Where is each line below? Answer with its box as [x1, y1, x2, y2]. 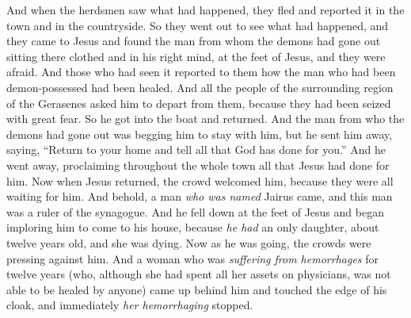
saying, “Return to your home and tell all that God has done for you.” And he [6, 141, 386, 158]
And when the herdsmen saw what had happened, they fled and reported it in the [6, 2, 405, 17]
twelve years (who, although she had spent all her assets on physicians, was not [6, 266, 391, 282]
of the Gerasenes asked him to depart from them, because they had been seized [6, 94, 391, 111]
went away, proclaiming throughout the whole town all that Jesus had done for [6, 156, 390, 173]
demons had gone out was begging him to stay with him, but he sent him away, [6, 125, 393, 142]
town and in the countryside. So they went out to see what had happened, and [6, 17, 389, 33]
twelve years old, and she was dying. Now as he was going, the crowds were [6, 234, 371, 251]
